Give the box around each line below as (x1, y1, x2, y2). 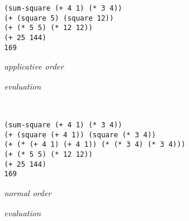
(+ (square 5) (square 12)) (4, 14, 114, 22)
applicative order (4, 60, 64, 72)
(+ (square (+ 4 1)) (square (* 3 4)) (4, 130, 156, 139)
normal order (4, 187, 51, 199)
